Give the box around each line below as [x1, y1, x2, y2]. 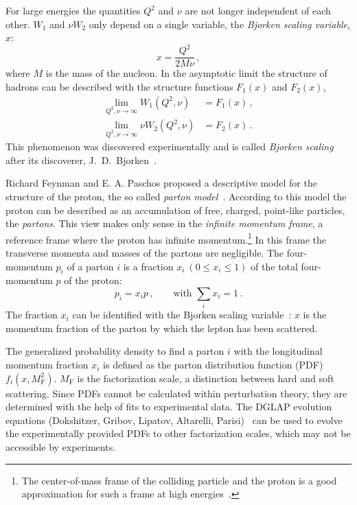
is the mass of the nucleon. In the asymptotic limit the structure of [45, 66, 327, 80]
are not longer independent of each [185, 3, 331, 17]
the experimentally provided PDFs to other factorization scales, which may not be [5, 426, 351, 441]
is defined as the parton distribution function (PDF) [103, 357, 323, 372]
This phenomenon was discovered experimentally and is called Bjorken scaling [5, 139, 334, 154]
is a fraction [123, 259, 174, 273]
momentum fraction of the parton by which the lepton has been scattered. [5, 320, 318, 335]
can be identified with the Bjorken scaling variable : [72, 307, 292, 322]
